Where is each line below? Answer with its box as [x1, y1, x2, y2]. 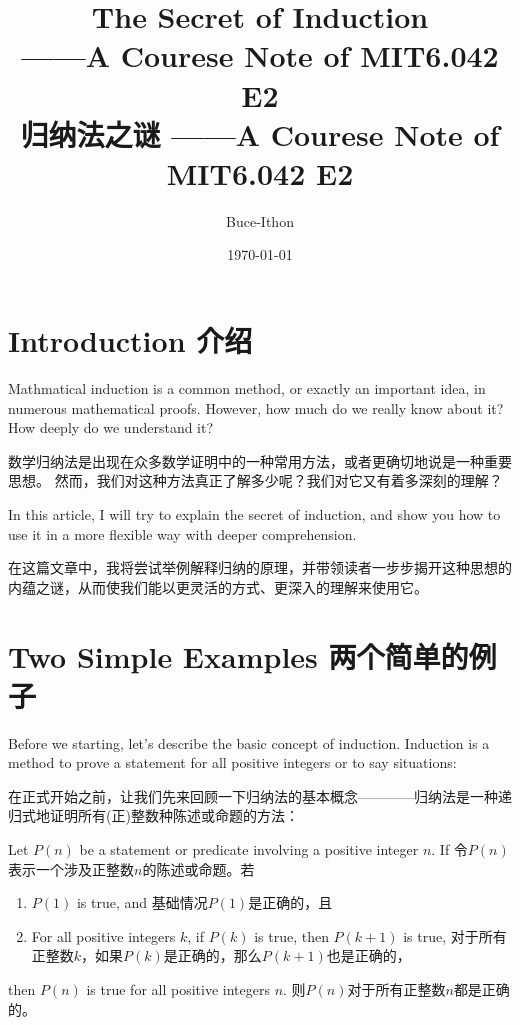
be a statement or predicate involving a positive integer [79, 839, 419, 860]
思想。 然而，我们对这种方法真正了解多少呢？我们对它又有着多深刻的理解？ [8, 470, 503, 491]
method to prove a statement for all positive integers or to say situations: [8, 752, 457, 773]
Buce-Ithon [226, 210, 294, 231]
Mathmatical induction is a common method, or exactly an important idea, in [8, 378, 486, 398]
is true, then [254, 925, 329, 946]
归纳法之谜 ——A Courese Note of [20, 113, 500, 154]
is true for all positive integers [86, 979, 270, 999]
